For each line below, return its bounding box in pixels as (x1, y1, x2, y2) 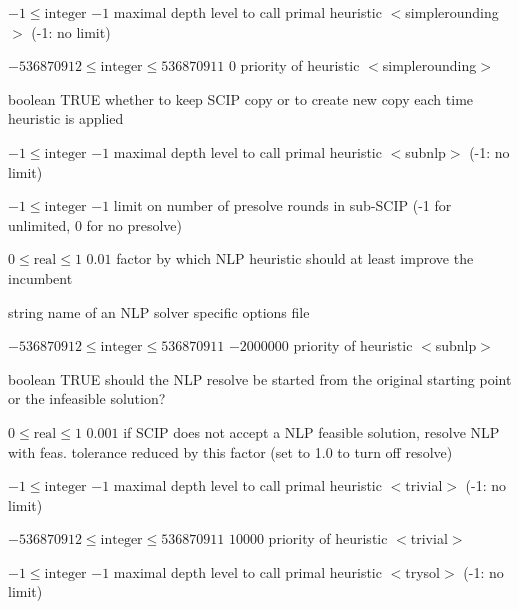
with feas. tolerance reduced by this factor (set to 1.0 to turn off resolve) (8, 441, 453, 462)
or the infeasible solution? (8, 388, 166, 409)
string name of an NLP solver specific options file (8, 301, 310, 322)
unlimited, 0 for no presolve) (8, 214, 183, 235)
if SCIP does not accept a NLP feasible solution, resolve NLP (123, 421, 500, 442)
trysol (405, 561, 441, 582)
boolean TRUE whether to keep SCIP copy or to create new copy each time (8, 88, 474, 109)
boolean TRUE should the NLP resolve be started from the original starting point (8, 368, 512, 389)
